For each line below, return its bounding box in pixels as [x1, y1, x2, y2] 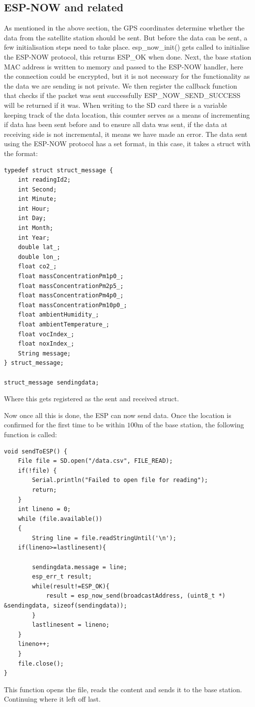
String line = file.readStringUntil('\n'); [32, 534, 176, 542]
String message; [18, 350, 71, 357]
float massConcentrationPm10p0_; [18, 301, 127, 309]
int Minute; [18, 195, 57, 203]
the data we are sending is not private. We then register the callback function [4, 80, 237, 91]
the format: [4, 148, 38, 158]
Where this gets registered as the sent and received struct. [4, 393, 179, 404]
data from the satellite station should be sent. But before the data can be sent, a [4, 32, 248, 42]
